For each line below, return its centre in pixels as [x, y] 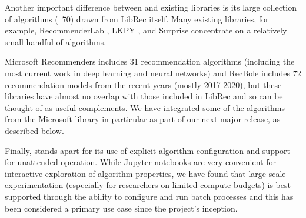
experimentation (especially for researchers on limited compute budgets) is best [148, 185]
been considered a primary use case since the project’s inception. [121, 208]
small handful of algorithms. [56, 41]
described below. [34, 130]
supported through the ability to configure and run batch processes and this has [149, 196]
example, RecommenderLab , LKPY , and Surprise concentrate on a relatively [146, 30]
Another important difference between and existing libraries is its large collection [151, 7]
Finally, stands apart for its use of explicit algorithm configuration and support [148, 150]
